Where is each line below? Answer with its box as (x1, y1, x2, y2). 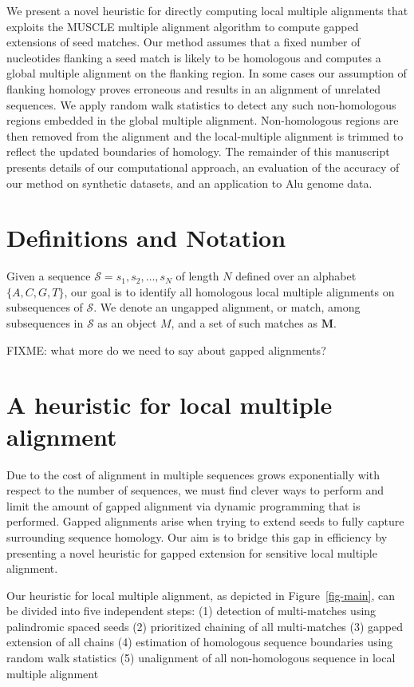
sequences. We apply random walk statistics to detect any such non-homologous (6, 96, 396, 113)
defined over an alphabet (235, 268, 357, 284)
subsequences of (6, 299, 83, 316)
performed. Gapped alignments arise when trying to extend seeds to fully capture (6, 513, 404, 530)
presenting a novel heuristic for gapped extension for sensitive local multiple (6, 544, 377, 561)
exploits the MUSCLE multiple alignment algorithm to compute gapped (6, 18, 359, 34)
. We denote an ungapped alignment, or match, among (93, 299, 361, 316)
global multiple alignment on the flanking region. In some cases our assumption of (6, 65, 407, 81)
